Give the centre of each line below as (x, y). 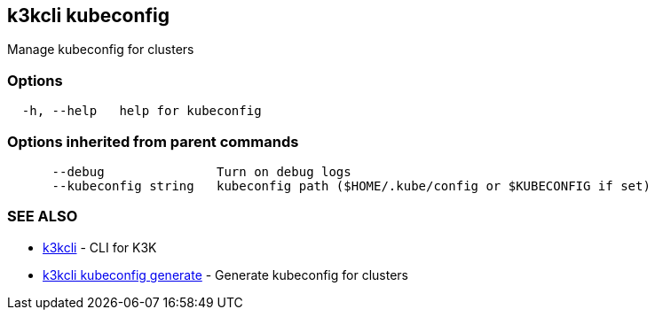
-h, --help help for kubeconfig (142, 111)
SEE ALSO (43, 216)
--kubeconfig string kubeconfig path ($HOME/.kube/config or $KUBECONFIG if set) (351, 186)
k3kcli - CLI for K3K (100, 247)
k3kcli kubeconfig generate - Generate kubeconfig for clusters (225, 274)
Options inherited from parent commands (153, 141)
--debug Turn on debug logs (201, 171)
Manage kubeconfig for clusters (101, 50)
